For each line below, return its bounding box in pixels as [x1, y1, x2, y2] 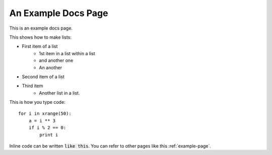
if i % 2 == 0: [28, 125, 66, 130]
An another [39, 64, 62, 70]
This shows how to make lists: [9, 34, 72, 40]
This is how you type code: [9, 99, 65, 105]
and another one [39, 58, 74, 64]
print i [39, 132, 58, 137]
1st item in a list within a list [39, 50, 95, 56]
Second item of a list [22, 73, 65, 80]
